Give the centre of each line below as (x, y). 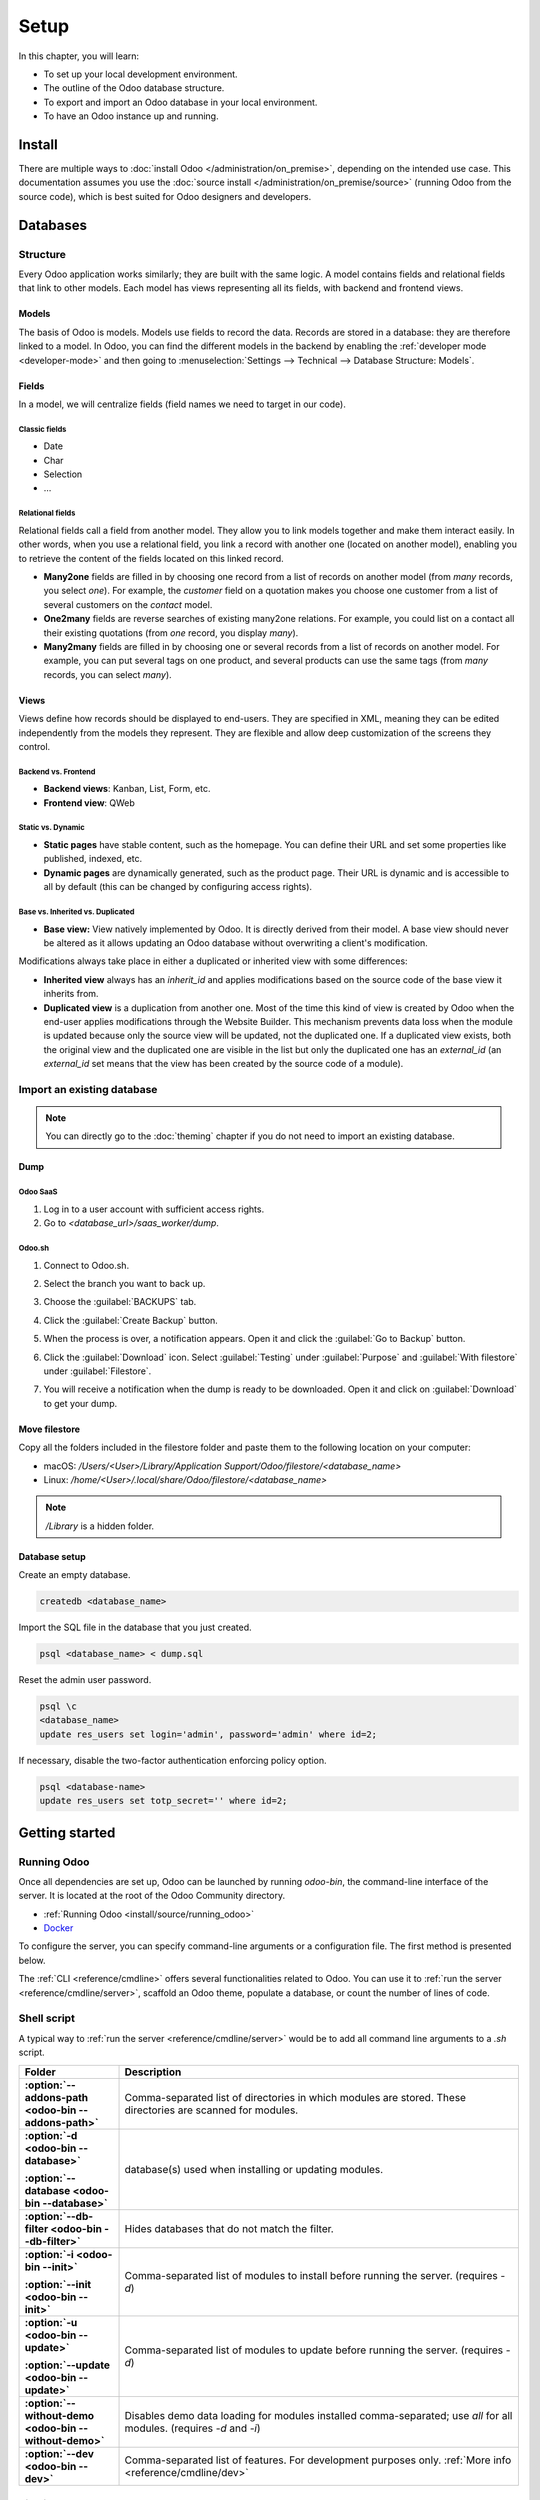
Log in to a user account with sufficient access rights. (154, 1209)
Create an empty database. (74, 1575)
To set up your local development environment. (141, 74)
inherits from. (71, 994)
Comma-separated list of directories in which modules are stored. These (295, 2097)
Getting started (67, 1832)
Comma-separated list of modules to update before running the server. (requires (314, 2350)
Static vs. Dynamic (51, 828)
